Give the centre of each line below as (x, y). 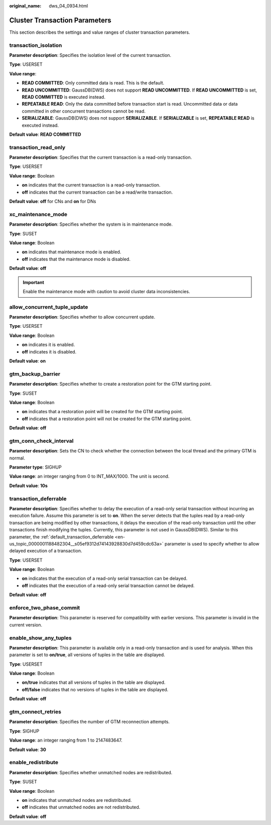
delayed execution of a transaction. (46, 551)
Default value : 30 (28, 750)
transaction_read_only (37, 147)
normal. (17, 458)
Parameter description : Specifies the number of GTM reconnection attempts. (90, 722)
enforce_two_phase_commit (45, 608)
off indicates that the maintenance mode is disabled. (76, 259)
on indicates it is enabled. (48, 345)
